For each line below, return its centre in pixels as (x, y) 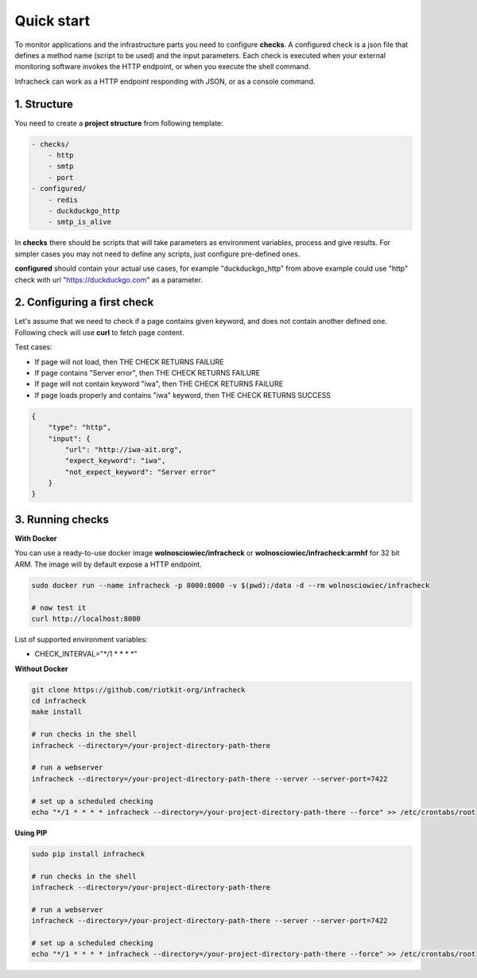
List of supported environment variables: (81, 639)
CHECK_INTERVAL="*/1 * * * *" (86, 654)
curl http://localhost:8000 (86, 618)
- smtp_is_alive (79, 222)
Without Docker (41, 668)
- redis (63, 200)
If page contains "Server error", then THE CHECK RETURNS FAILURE (147, 372)
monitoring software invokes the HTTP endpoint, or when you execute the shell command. (163, 67)
